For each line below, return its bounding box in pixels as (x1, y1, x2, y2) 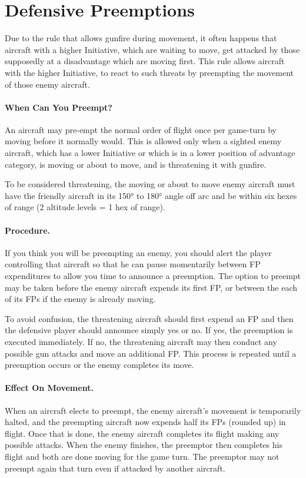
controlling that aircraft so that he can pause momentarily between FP (5, 258, 261, 270)
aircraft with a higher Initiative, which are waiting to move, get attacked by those (5, 43, 300, 55)
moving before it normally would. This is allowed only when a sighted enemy (5, 135, 282, 147)
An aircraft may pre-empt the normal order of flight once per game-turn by (5, 123, 277, 135)
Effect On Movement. (5, 381, 94, 394)
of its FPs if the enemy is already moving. (5, 293, 156, 305)
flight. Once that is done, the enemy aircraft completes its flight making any (5, 427, 280, 439)
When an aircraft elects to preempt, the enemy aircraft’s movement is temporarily (5, 404, 301, 416)
